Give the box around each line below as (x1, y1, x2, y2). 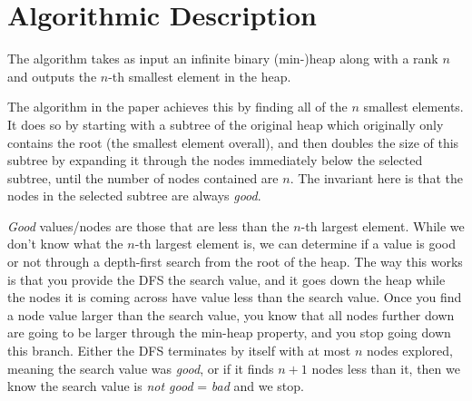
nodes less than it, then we (311, 358, 460, 377)
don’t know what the (7, 234, 123, 253)
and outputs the (7, 66, 97, 85)
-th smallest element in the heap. (108, 66, 291, 85)
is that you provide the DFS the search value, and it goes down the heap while (7, 269, 446, 289)
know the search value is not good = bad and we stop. (7, 377, 304, 396)
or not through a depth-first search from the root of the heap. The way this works (7, 252, 463, 271)
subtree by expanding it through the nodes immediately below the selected (7, 151, 423, 170)
